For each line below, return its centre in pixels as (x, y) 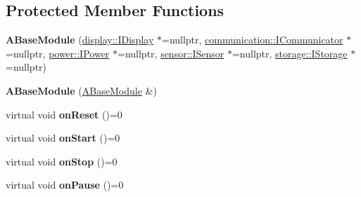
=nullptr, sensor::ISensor (171, 53)
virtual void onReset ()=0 (64, 114)
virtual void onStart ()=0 (63, 138)
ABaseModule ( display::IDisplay (80, 40)
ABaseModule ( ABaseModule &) (81, 90)
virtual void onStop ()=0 (62, 161)
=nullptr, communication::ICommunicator (252, 40)
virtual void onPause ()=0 (65, 185)
